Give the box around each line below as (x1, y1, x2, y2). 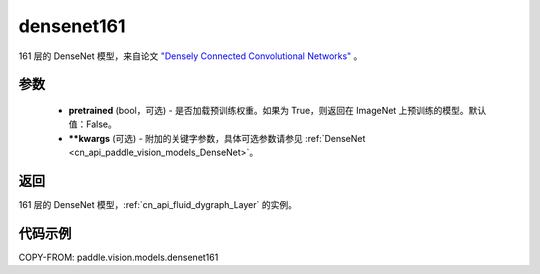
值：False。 (68, 118, 117, 130)
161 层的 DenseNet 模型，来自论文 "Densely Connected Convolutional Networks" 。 (18, 50, 363, 62)
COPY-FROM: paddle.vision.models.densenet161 (18, 251, 219, 263)
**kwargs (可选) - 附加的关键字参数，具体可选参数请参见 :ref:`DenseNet (68, 132, 366, 144)
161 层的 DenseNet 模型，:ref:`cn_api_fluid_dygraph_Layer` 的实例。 (18, 199, 298, 211)
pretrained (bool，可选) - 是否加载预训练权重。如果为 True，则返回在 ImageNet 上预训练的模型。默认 (68, 104, 487, 116)
